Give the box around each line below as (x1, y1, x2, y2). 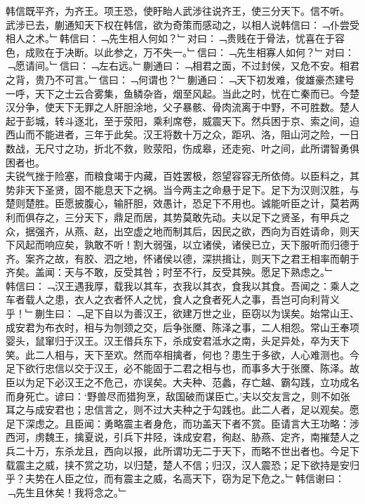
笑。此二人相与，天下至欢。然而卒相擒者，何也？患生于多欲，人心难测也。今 (6, 347, 359, 362)
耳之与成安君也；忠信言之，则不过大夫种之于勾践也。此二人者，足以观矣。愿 (6, 402, 359, 417)
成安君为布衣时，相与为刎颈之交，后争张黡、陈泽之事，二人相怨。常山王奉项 (6, 319, 359, 334)
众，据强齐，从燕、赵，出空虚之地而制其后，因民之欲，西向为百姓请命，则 (6, 223, 350, 238)
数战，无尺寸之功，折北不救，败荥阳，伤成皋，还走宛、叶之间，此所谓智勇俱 (6, 140, 359, 155)
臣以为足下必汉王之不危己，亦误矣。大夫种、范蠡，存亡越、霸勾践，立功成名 (6, 375, 359, 390)
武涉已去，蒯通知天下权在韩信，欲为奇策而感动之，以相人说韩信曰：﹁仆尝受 (6, 17, 359, 32)
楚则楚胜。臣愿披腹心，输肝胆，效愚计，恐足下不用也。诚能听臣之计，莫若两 (6, 196, 359, 211)
